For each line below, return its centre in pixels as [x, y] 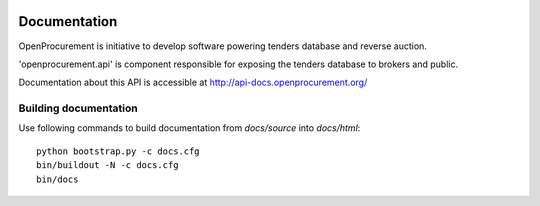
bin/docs [57, 179]
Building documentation [78, 108]
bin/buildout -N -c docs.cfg [107, 165]
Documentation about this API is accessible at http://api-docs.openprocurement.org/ [193, 82]
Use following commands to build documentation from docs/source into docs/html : [189, 128]
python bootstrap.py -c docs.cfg [118, 151]
